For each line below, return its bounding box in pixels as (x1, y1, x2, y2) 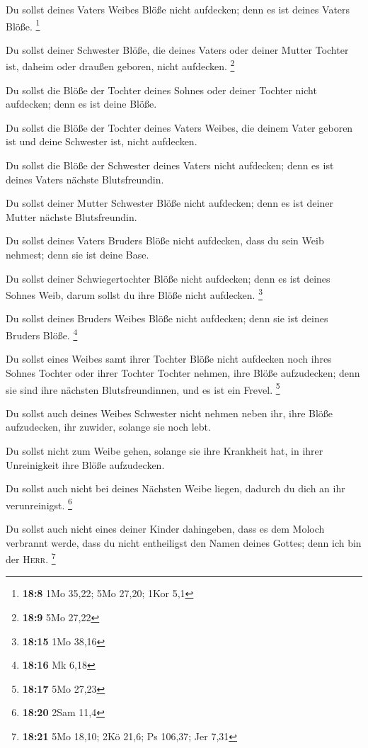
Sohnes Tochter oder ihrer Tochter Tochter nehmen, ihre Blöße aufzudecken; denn (6, 365, 360, 380)
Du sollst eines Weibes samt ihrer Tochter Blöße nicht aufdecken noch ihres (6, 351, 332, 366)
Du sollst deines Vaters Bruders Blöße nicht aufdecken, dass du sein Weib (6, 233, 324, 248)
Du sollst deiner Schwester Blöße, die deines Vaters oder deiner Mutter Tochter (6, 42, 349, 57)
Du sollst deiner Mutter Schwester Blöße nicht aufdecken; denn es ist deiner (6, 195, 333, 210)
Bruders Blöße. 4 (6, 326, 78, 342)
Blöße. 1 (6, 16, 40, 33)
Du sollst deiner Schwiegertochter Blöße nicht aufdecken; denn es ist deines (6, 271, 330, 285)
